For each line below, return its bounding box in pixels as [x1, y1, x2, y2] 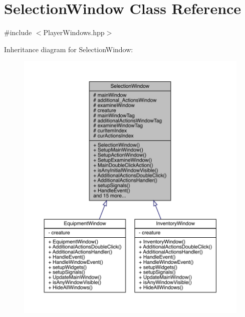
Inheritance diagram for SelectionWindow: [4, 44, 133, 54]
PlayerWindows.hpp [43, 27, 105, 38]
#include [4, 27, 32, 38]
